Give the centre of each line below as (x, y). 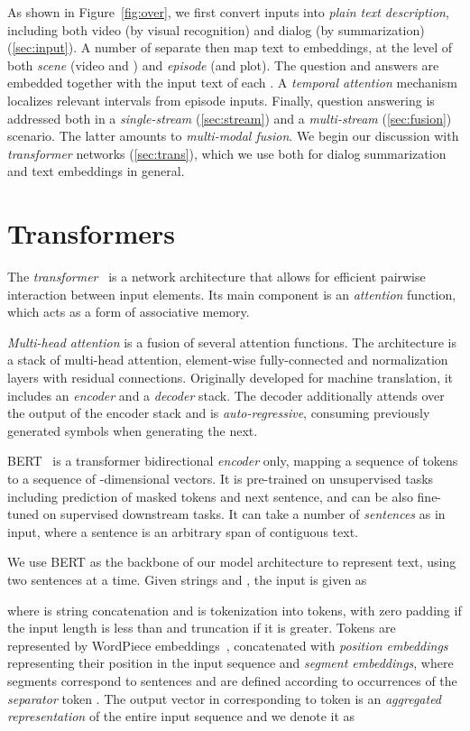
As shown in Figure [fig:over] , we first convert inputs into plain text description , (228, 12)
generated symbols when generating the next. (133, 430)
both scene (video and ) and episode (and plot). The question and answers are (223, 65)
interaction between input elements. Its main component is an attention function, (232, 294)
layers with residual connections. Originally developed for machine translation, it (230, 378)
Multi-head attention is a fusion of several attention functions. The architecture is (232, 342)
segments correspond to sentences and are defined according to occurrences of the (232, 680)
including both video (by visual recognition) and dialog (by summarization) (216, 29)
